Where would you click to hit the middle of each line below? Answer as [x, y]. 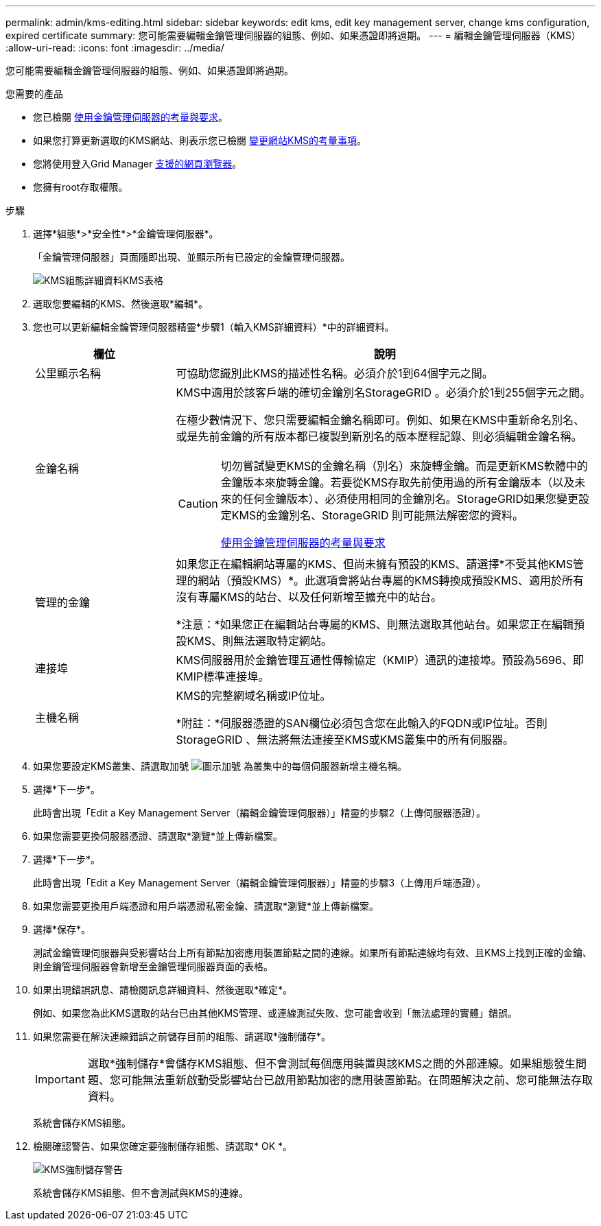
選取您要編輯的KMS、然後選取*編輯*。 [121, 304]
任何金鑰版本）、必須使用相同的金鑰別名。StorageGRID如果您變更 [410, 499]
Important [60, 1079]
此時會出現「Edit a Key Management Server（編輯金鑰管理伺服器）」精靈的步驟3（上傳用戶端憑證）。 [260, 883]
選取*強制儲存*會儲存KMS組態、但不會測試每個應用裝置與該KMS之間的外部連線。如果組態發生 [331, 1063]
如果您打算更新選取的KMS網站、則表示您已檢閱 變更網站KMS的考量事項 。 [200, 140]
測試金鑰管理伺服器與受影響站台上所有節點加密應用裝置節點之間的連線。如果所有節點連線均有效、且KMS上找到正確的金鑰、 [313, 953]
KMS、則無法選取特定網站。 [259, 641]
